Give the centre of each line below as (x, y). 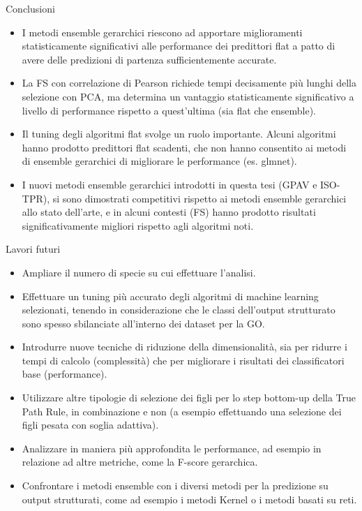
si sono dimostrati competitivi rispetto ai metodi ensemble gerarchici (199, 198)
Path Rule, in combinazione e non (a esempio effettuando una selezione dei (182, 411)
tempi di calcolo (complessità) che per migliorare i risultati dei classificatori (183, 360)
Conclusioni (30, 8)
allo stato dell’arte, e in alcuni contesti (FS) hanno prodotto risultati (169, 212)
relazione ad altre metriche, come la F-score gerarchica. (140, 462)
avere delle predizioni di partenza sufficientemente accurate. (149, 59)
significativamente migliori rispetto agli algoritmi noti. (138, 225)
